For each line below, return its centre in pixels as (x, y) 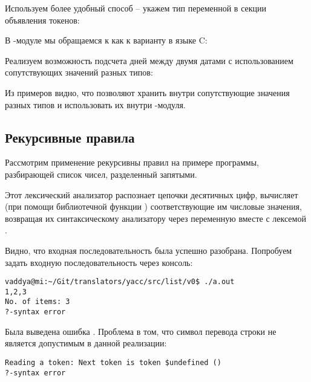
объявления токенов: (42, 20)
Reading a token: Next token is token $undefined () (113, 362)
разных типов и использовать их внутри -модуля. (95, 104)
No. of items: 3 (38, 302)
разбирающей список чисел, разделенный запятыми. (101, 174)
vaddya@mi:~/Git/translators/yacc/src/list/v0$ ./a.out (120, 282)
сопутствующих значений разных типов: (79, 72)
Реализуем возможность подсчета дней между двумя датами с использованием (149, 60)
